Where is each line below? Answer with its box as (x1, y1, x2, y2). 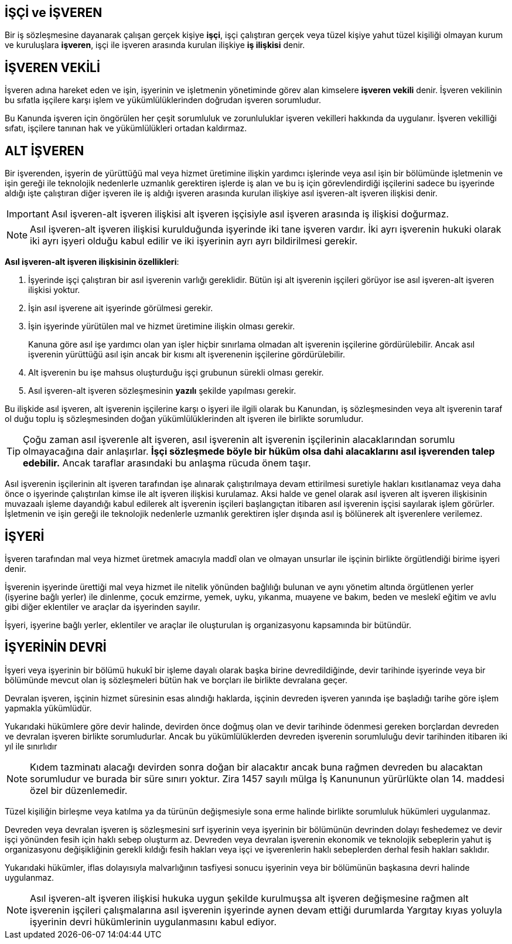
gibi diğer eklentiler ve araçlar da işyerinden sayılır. (5, 601, 200, 612)
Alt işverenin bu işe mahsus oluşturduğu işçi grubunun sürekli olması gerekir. (28, 367, 324, 378)
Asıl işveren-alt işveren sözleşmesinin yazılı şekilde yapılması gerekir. (28, 386, 296, 396)
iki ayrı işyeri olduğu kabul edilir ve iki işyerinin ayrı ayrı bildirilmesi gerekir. (30, 235, 358, 247)
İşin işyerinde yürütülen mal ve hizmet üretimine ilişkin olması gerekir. (28, 321, 295, 332)
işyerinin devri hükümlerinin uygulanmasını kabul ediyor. (30, 915, 277, 928)
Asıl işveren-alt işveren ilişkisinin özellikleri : (5, 257, 179, 267)
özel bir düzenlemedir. (30, 784, 128, 796)
